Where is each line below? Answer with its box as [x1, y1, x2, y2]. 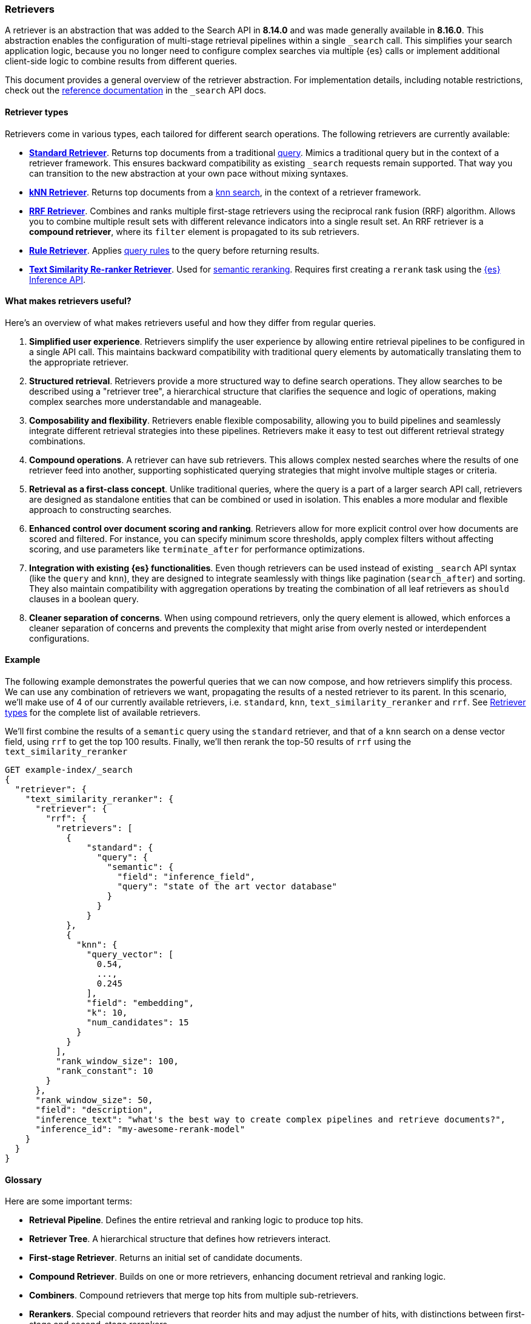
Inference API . [29, 274, 85, 285]
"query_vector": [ [86, 949, 174, 960]
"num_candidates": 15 [86, 1017, 189, 1028]
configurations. [29, 633, 90, 643]
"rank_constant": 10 [56, 1066, 153, 1076]
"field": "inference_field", [117, 872, 256, 882]
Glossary [5, 1174, 42, 1185]
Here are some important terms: [5, 1196, 133, 1207]
